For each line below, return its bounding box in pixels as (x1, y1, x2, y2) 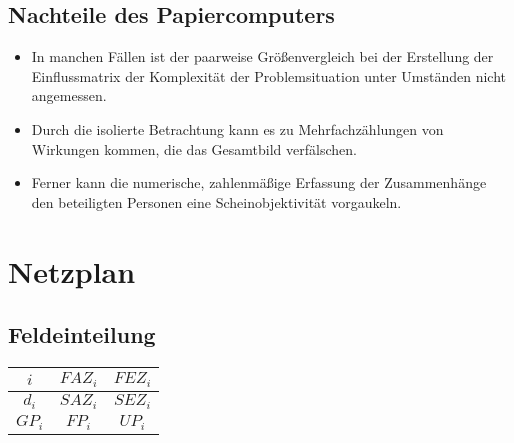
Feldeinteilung (8, 319, 156, 350)
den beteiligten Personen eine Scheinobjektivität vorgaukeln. (31, 191, 402, 212)
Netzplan (8, 250, 136, 291)
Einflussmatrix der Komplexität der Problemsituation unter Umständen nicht (31, 65, 507, 86)
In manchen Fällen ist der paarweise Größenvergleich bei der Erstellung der (31, 46, 494, 67)
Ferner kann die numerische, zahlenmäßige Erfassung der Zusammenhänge (31, 172, 487, 193)
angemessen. (31, 85, 107, 106)
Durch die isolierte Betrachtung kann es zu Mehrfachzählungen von (31, 118, 444, 139)
